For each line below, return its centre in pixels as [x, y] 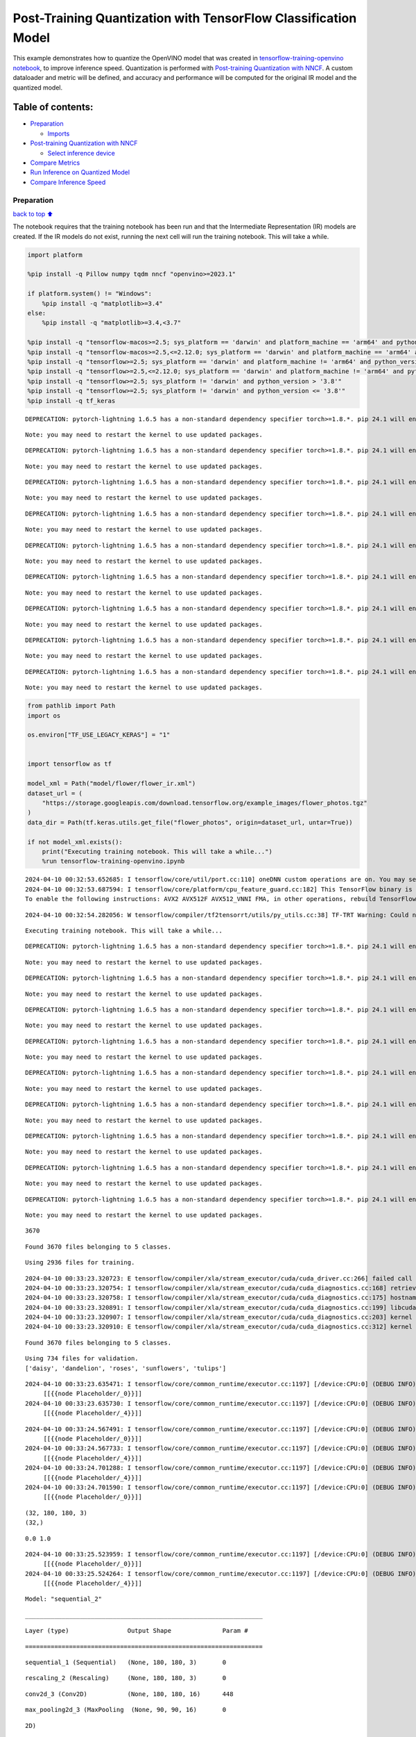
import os [44, 715]
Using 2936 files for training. [80, 1262]
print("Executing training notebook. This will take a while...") [157, 851]
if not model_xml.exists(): [75, 842]
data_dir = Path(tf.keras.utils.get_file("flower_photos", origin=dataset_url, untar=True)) [190, 822]
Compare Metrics [55, 163]
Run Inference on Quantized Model [80, 172]
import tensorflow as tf [70, 764]
